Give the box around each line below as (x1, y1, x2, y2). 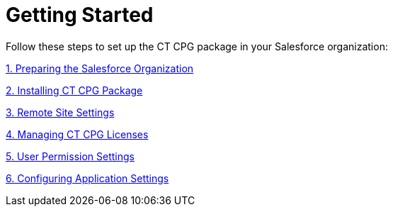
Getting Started (6, 3, 154, 27)
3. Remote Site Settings (6, 106, 115, 118)
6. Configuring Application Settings (6, 172, 169, 184)
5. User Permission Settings (6, 150, 135, 162)
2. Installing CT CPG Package (6, 84, 143, 96)
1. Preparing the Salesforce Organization (6, 62, 194, 74)
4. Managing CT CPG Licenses (6, 128, 149, 140)
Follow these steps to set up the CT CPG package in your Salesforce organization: (6, 40, 388, 52)
